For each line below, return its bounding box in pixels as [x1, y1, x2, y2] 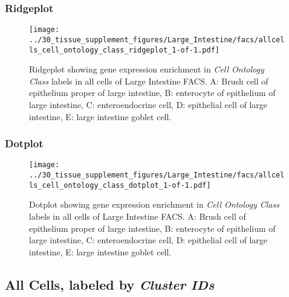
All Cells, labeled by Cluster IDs [5, 275, 215, 293]
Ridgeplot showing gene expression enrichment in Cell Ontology [29, 63, 264, 75]
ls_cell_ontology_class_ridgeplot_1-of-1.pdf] [29, 45, 219, 54]
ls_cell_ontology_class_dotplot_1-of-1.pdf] [29, 180, 211, 190]
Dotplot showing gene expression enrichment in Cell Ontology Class [29, 198, 279, 211]
